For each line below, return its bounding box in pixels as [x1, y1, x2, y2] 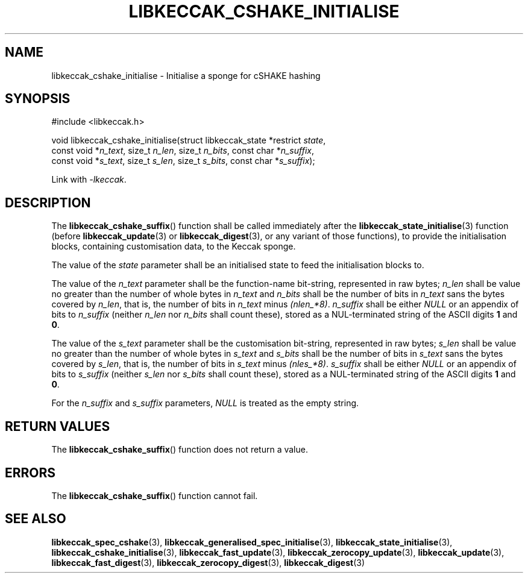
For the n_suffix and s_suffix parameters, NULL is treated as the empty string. [51, 398, 359, 409]
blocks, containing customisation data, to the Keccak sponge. [51, 241, 296, 252]
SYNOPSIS [5, 91, 71, 107]
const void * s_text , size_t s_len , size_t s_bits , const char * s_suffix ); [51, 155, 315, 166]
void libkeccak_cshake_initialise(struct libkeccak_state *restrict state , [51, 135, 326, 146]
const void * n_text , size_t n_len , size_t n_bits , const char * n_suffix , [51, 145, 314, 156]
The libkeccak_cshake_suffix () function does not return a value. [51, 444, 308, 455]
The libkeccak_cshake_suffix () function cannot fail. [51, 490, 258, 501]
